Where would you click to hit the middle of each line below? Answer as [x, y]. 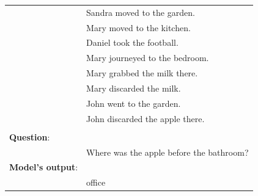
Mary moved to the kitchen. [138, 27]
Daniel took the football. [132, 42]
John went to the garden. [134, 103]
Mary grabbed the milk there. [142, 73]
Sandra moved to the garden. [141, 12]
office [96, 182]
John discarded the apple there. [146, 118]
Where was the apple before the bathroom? [168, 152]
